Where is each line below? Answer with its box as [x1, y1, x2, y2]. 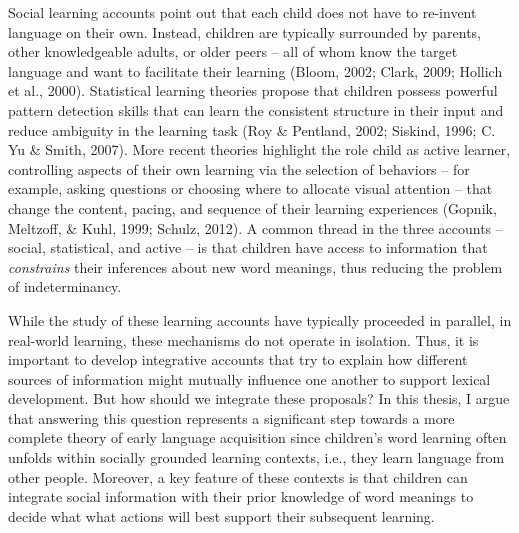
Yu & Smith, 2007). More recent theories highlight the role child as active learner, [8, 139, 511, 160]
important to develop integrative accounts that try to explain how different [8, 349, 468, 370]
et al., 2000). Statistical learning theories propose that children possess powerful [8, 80, 498, 101]
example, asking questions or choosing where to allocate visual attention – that [8, 178, 493, 199]
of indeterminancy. [8, 276, 122, 297]
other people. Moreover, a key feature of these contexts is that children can [8, 466, 468, 487]
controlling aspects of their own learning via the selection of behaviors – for [8, 158, 470, 179]
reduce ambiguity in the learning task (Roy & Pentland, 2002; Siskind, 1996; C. [8, 119, 496, 140]
